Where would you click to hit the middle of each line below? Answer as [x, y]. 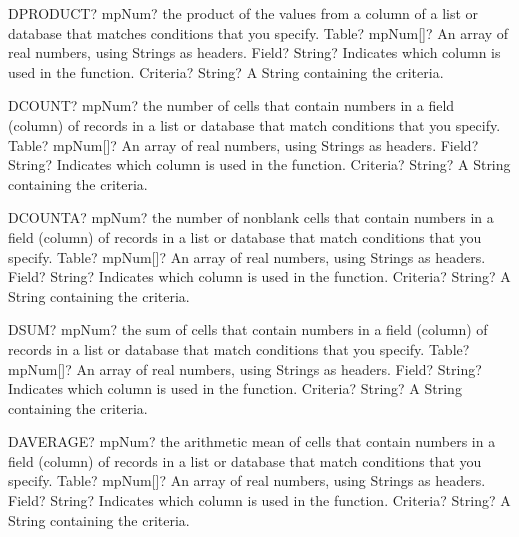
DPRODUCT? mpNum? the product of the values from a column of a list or [243, 13]
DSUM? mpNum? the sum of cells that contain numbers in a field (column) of [248, 329]
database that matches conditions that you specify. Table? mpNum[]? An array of [258, 32]
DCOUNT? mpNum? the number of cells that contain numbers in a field [231, 105]
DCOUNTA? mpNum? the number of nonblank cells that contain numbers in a [251, 217]
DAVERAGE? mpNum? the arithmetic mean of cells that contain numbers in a [252, 441]
